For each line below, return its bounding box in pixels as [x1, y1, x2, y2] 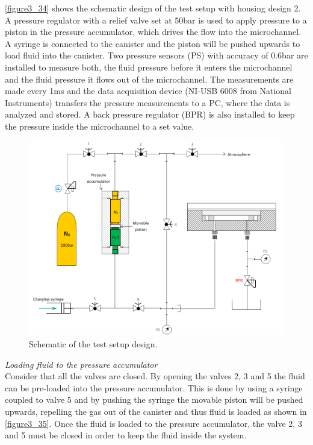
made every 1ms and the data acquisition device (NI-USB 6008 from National [5, 84, 292, 97]
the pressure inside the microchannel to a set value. [5, 119, 194, 132]
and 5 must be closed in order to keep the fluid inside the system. [5, 429, 247, 441]
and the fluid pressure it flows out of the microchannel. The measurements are [5, 72, 294, 85]
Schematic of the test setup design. [29, 337, 158, 350]
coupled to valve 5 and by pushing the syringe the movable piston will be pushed [5, 393, 303, 406]
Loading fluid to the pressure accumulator [5, 358, 158, 370]
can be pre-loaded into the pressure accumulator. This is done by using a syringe [5, 381, 303, 394]
